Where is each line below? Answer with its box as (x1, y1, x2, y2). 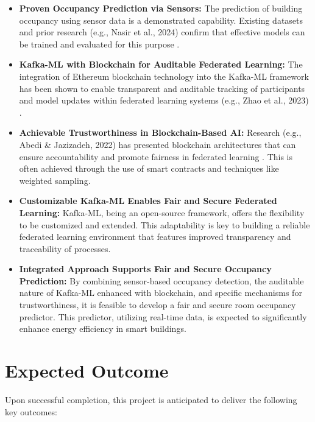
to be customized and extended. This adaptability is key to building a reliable (19, 218, 310, 231)
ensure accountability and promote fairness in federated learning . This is (19, 150, 293, 163)
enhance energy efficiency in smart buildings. (19, 322, 186, 335)
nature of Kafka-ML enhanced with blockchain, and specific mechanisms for (19, 286, 302, 299)
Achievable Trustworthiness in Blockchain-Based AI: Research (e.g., (19, 126, 302, 139)
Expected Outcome (5, 358, 169, 383)
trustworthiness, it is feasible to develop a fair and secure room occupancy (19, 298, 296, 311)
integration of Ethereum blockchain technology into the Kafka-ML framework (19, 69, 309, 82)
